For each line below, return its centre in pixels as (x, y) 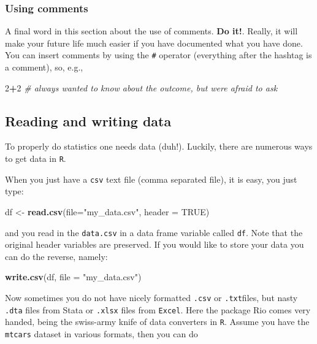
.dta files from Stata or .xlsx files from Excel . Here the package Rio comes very (158, 309)
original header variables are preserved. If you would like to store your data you (155, 244)
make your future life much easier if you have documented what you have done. (154, 43)
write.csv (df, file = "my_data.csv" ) (73, 277)
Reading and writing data (88, 120)
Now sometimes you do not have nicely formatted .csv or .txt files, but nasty (151, 297)
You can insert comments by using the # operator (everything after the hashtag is (158, 55)
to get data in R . (36, 159)
